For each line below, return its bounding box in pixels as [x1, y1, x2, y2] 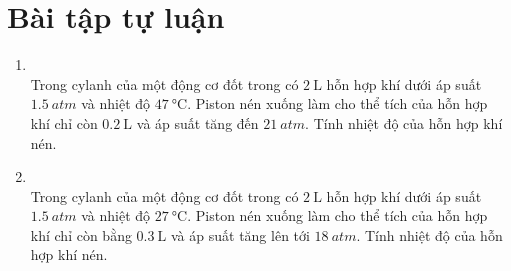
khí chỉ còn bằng [30, 224, 132, 245]
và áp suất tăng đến [136, 112, 259, 133]
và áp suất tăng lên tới [171, 224, 310, 245]
